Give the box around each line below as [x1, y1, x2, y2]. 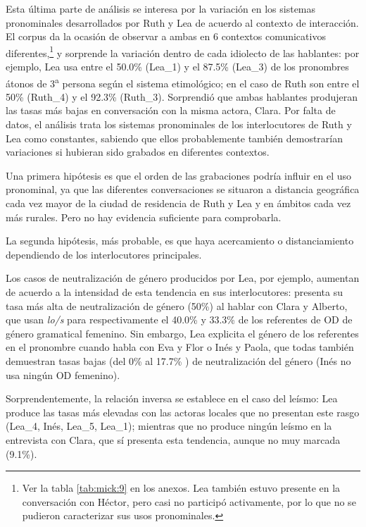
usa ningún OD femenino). [6, 367, 120, 382]
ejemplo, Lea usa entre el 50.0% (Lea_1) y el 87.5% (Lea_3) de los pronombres [6, 59, 349, 74]
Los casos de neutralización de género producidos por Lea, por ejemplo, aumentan [6, 271, 360, 285]
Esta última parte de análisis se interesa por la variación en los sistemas [6, 1, 316, 15]
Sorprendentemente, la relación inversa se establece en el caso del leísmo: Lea [6, 391, 338, 406]
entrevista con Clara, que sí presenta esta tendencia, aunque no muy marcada [6, 432, 341, 447]
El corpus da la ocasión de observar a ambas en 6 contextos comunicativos [6, 29, 326, 44]
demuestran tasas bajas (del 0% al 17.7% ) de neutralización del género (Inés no [6, 353, 351, 368]
